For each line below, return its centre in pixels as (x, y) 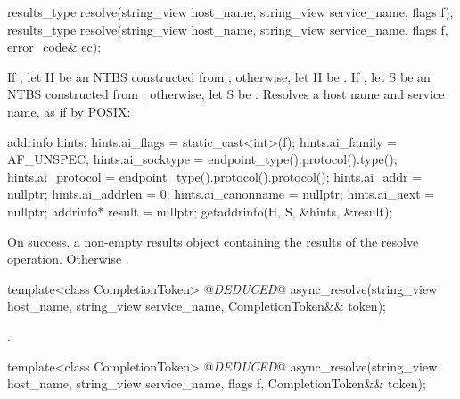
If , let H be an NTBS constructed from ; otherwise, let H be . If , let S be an (219, 76)
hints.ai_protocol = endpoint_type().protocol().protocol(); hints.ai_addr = (215, 176)
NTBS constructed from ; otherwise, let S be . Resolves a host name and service (226, 94)
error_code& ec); (54, 47)
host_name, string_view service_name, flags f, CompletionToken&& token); (217, 383)
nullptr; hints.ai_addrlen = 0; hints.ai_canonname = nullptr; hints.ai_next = (221, 194)
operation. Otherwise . (68, 259)
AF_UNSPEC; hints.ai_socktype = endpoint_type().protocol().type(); (202, 159)
